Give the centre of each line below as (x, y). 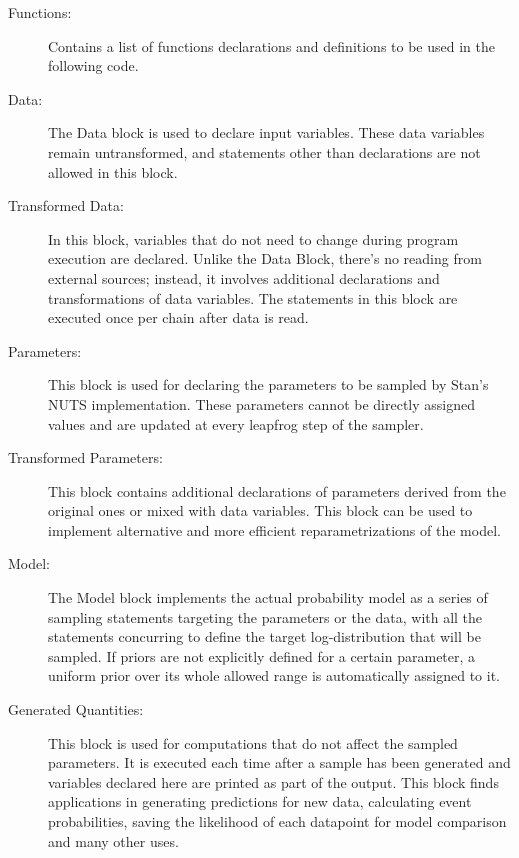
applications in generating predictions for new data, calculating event (260, 801)
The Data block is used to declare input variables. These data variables (266, 132)
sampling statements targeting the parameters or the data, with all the (265, 616)
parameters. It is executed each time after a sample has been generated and (279, 762)
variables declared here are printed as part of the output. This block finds (273, 781)
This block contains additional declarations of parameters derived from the (277, 490)
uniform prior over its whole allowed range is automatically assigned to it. (274, 675)
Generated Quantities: (76, 709)
